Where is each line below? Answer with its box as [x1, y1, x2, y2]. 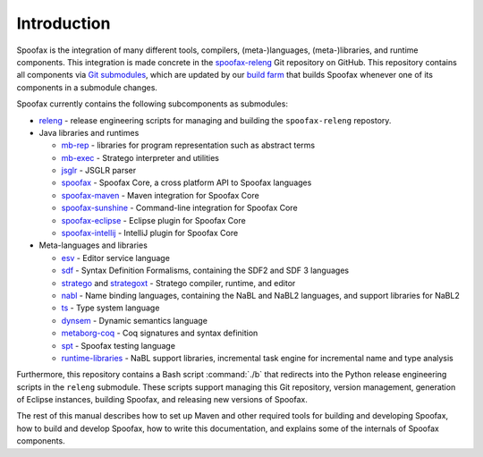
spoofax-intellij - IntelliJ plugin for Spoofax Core [61, 228, 239, 239]
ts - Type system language [61, 302, 160, 313]
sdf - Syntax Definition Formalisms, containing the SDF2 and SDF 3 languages [61, 265, 349, 276]
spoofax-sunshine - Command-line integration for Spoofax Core [61, 202, 299, 214]
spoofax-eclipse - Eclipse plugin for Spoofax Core [61, 215, 246, 225]
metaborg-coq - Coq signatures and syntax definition [61, 327, 258, 339]
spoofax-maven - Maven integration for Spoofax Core [61, 190, 259, 200]
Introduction [16, 13, 111, 33]
